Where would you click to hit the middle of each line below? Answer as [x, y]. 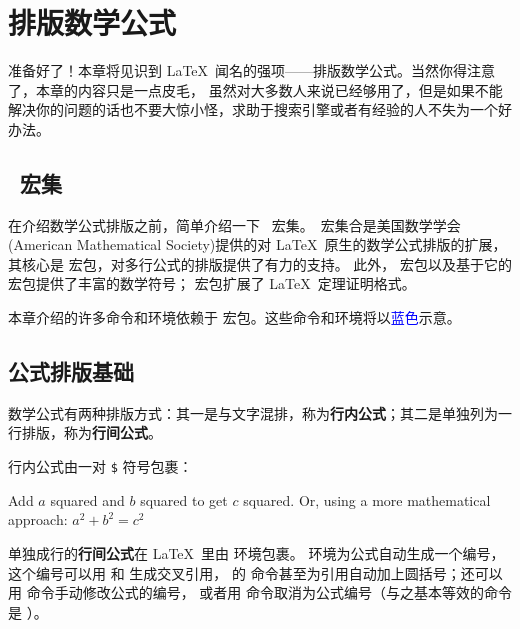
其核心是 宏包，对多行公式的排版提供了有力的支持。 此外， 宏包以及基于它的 [260, 263]
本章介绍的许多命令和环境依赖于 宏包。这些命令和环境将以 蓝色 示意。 [234, 317]
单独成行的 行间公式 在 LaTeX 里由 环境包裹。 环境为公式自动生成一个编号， [256, 552]
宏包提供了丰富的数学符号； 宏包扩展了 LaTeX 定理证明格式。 [212, 283]
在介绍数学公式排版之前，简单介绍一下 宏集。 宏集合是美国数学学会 [234, 224]
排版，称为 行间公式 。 [91, 432]
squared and [87, 499]
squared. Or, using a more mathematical [367, 499]
